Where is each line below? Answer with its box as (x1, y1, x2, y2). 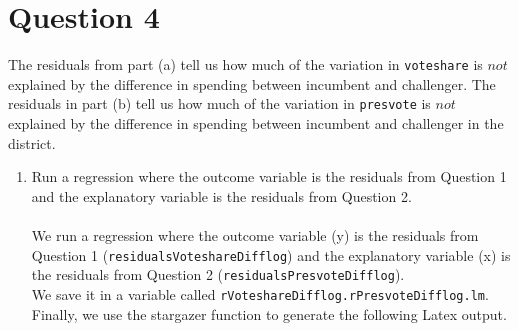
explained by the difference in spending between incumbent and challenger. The (8, 73, 496, 94)
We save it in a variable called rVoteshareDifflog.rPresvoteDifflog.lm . (31, 283, 489, 304)
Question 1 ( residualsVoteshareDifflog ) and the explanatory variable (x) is (31, 244, 511, 265)
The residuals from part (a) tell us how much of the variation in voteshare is (8, 54, 483, 75)
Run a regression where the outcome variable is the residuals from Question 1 (31, 166, 507, 187)
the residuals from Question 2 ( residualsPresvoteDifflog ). (31, 264, 405, 285)
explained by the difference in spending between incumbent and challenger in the (8, 113, 504, 134)
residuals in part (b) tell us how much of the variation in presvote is (8, 93, 431, 114)
